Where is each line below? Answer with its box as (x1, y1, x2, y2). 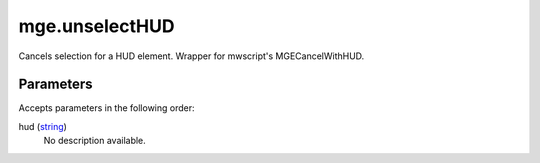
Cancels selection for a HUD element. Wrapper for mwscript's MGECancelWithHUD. (18, 50, 365, 62)
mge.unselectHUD (18, 15, 175, 37)
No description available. (43, 135, 147, 147)
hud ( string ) (18, 120, 67, 132)
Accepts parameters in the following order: (18, 102, 195, 114)
